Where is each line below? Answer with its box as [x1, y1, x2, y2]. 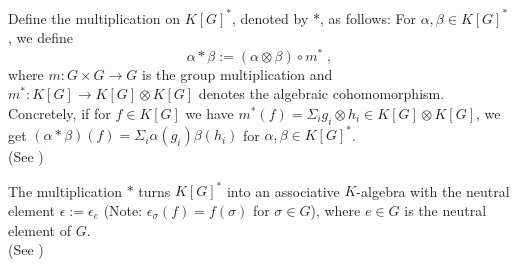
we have [185, 102, 234, 123]
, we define [8, 27, 73, 48]
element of [8, 219, 71, 240]
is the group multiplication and [142, 63, 333, 84]
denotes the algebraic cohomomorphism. [198, 83, 445, 104]
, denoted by [232, 7, 309, 28]
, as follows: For [319, 7, 416, 28]
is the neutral [404, 199, 487, 220]
